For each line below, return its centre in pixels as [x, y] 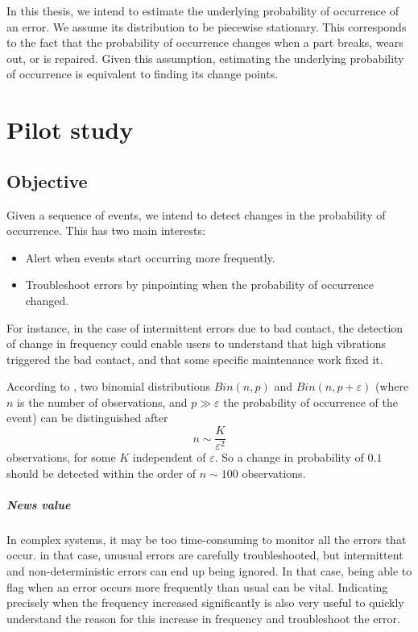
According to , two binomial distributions [109, 386]
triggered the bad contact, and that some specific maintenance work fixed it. [195, 359]
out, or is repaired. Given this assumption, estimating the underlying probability [205, 58]
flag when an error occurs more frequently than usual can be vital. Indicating [197, 586]
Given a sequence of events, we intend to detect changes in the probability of [196, 214]
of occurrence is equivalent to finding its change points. [143, 74]
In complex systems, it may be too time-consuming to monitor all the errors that [207, 539]
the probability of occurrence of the [310, 402]
